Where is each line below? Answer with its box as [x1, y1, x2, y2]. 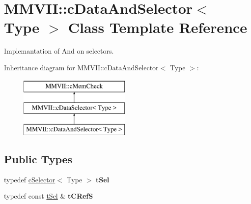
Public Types [4, 151, 73, 166]
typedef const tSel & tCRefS [4, 191, 93, 201]
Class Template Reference [68, 17, 248, 37]
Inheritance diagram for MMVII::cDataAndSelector [4, 62, 159, 72]
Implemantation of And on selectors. [4, 46, 114, 56]
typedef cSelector [4, 174, 56, 184]
